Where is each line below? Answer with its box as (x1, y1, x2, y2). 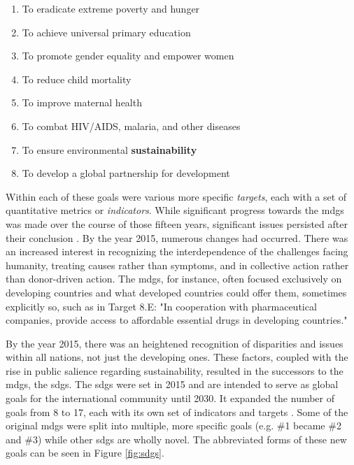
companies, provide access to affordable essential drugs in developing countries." (6, 313, 348, 327)
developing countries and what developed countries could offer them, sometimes (6, 285, 347, 299)
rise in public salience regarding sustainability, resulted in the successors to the (6, 363, 344, 378)
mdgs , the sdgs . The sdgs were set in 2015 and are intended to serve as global (6, 377, 339, 392)
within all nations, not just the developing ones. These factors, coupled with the (6, 350, 348, 364)
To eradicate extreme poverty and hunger (22, 1, 200, 15)
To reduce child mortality (22, 71, 132, 86)
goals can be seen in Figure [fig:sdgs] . (6, 445, 164, 460)
